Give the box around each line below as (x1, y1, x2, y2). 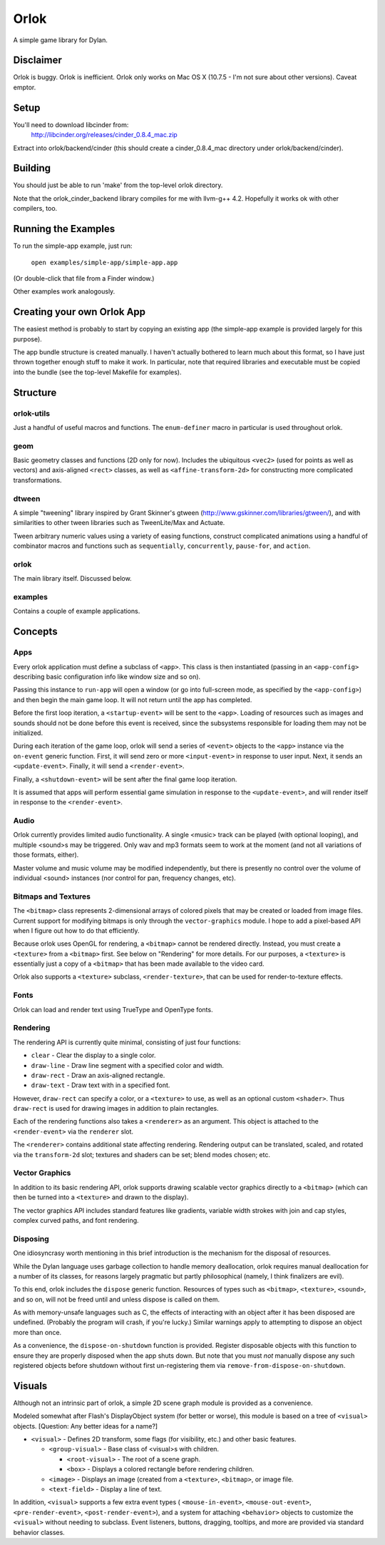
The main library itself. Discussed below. (13, 574, 132, 583)
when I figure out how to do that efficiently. (13, 926, 140, 935)
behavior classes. (13, 1528, 66, 1536)
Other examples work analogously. (13, 287, 115, 296)
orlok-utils (13, 408, 50, 418)
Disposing (13, 1234, 49, 1244)
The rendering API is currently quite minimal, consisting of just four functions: (13, 1038, 242, 1046)
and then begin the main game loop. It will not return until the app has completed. (13, 695, 252, 704)
